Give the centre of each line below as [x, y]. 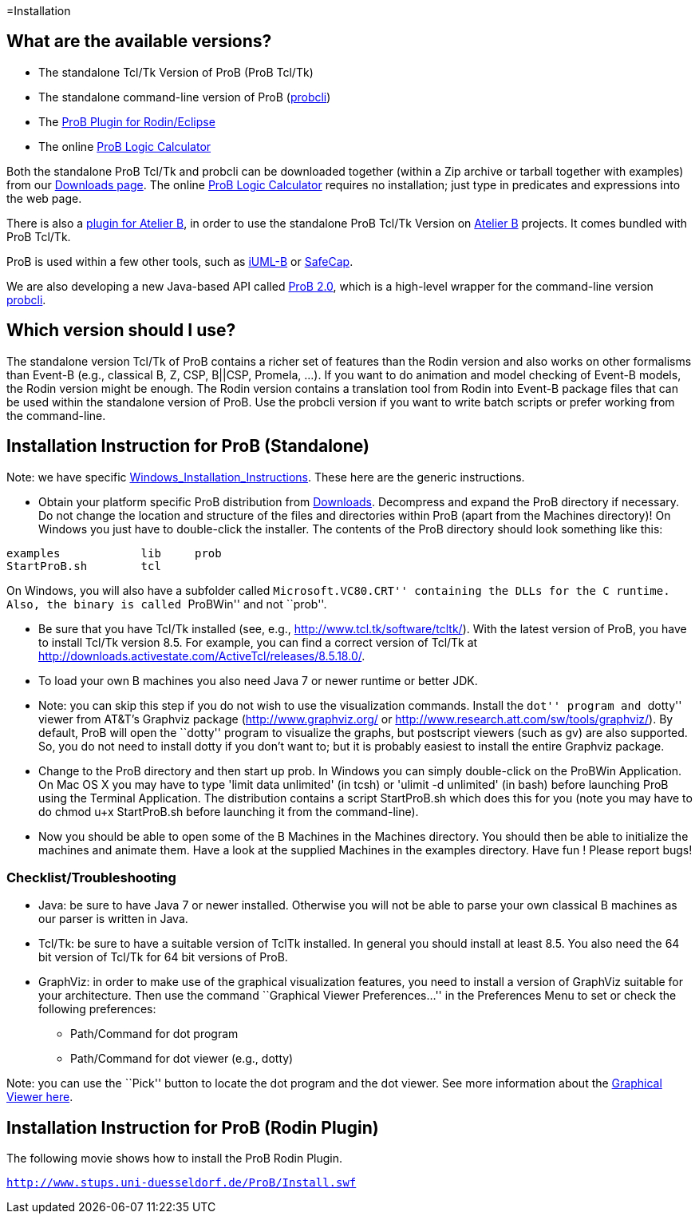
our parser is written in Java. [113, 919]
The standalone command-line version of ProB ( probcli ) [185, 97]
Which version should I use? [121, 331]
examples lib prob [114, 553]
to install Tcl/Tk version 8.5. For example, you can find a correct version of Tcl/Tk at [258, 642]
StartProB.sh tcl [84, 566]
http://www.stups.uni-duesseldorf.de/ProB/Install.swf [182, 1183]
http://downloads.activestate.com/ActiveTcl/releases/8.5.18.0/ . [202, 656]
